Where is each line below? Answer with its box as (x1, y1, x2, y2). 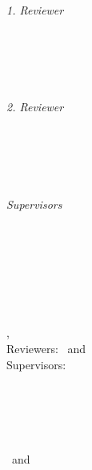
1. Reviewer (6, 2, 64, 18)
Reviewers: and (6, 339, 86, 356)
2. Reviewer (6, 98, 64, 115)
